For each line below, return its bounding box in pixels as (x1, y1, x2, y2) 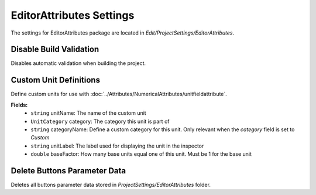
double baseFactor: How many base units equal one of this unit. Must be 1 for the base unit (30, 150, 252, 158)
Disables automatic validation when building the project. (11, 60, 146, 67)
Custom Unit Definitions (11, 75, 101, 85)
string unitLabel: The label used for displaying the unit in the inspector (30, 142, 204, 149)
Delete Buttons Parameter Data (11, 166, 126, 176)
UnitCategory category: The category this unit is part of (30, 118, 170, 125)
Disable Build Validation (11, 45, 99, 54)
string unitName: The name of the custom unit (30, 110, 146, 117)
